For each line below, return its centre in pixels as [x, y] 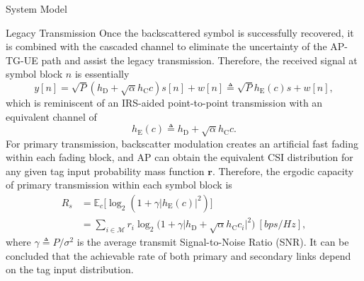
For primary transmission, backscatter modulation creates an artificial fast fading [182, 143]
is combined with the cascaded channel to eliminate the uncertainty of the [166, 46]
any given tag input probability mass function [105, 171]
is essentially [102, 74]
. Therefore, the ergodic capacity [283, 171]
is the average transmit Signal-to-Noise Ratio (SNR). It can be [213, 242]
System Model [36, 8]
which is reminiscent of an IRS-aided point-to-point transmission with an [164, 102]
